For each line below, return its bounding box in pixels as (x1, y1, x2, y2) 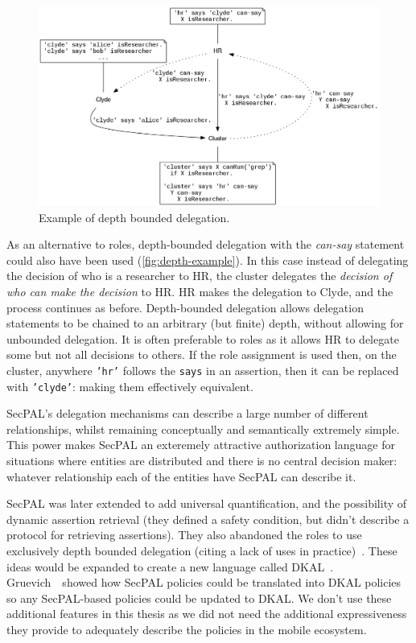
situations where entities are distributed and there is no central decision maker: (6, 452, 397, 469)
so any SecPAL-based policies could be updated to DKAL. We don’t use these (6, 589, 392, 606)
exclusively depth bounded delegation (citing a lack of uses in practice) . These (6, 542, 397, 559)
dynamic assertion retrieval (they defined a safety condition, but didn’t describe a (6, 510, 410, 527)
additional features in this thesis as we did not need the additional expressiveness (6, 605, 407, 622)
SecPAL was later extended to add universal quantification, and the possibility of (6, 495, 407, 512)
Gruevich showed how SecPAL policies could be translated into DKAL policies (6, 574, 402, 591)
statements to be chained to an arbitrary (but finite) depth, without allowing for (6, 315, 404, 332)
